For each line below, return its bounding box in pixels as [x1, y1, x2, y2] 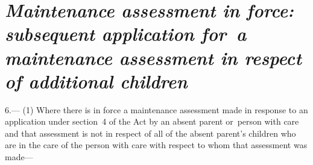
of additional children [5, 68, 188, 93]
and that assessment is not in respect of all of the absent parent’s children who [5, 126, 296, 139]
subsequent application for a [5, 21, 247, 46]
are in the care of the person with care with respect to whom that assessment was [5, 139, 308, 151]
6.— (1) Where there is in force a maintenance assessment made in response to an [5, 103, 308, 116]
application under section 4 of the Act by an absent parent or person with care [5, 115, 299, 128]
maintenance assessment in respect [5, 45, 302, 70]
